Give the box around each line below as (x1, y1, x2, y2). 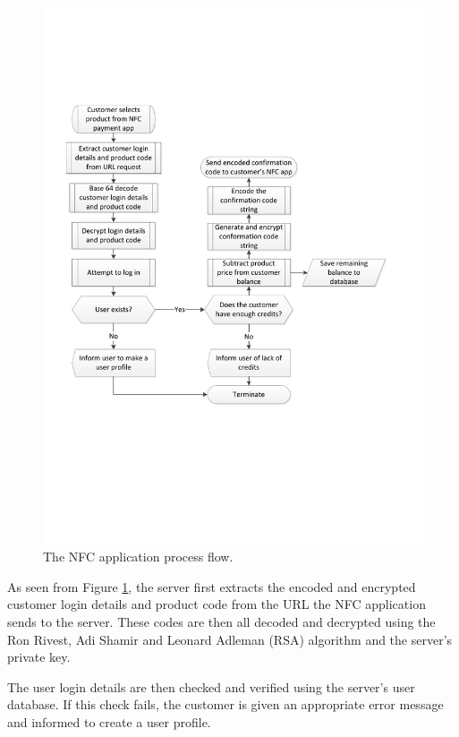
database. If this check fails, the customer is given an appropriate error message (7, 695, 444, 714)
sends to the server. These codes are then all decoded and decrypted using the (7, 613, 436, 631)
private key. (7, 647, 71, 666)
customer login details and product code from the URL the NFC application (7, 595, 426, 613)
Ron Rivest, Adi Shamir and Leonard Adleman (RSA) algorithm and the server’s (7, 630, 453, 648)
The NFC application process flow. (43, 547, 234, 566)
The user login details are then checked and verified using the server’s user (7, 677, 415, 696)
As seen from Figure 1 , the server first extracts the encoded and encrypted (7, 577, 416, 596)
